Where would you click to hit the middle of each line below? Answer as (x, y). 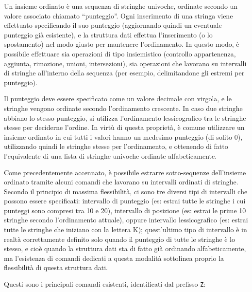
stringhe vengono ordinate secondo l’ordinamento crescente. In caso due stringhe (123, 108)
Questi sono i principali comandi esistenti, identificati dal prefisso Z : (105, 284)
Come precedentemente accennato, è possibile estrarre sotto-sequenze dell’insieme (125, 172)
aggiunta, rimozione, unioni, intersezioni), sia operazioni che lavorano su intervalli (125, 63)
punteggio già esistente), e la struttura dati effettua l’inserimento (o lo (108, 34)
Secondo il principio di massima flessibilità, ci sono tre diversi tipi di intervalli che (126, 191)
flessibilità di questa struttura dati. (56, 267)
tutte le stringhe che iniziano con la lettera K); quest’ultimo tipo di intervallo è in (126, 229)
